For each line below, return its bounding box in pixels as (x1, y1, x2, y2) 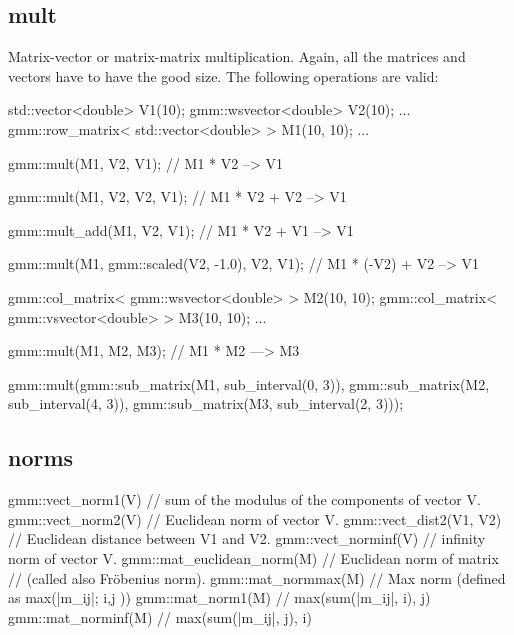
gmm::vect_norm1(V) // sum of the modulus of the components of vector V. (8, 489, 481, 510)
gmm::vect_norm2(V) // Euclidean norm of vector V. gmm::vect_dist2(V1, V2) (8, 508, 502, 529)
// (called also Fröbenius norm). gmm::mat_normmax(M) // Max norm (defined (8, 567, 506, 588)
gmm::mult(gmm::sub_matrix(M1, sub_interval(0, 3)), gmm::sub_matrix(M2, (8, 373, 490, 394)
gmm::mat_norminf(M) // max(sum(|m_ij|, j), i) (8, 606, 312, 627)
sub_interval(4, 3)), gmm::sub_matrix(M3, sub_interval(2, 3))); (8, 393, 404, 414)
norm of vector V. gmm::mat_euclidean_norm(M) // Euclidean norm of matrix (8, 547, 499, 568)
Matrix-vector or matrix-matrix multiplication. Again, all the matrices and (8, 46, 466, 67)
